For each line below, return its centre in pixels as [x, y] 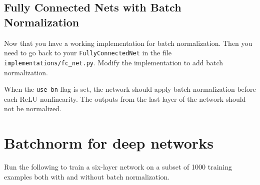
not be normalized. [33, 108]
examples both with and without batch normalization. [87, 176]
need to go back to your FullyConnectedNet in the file [88, 53]
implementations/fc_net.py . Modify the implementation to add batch [114, 62]
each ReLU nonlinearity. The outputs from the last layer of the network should [125, 98]
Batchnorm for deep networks [109, 143]
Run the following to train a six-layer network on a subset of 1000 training [118, 167]
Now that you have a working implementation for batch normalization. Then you [128, 43]
